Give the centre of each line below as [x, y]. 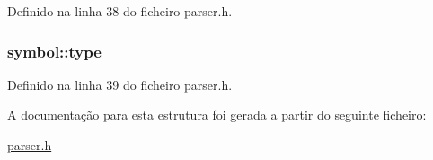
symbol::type [54, 51]
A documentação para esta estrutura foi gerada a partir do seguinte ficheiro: [217, 115]
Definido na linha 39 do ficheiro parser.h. [120, 84]
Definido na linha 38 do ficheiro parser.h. [120, 11]
